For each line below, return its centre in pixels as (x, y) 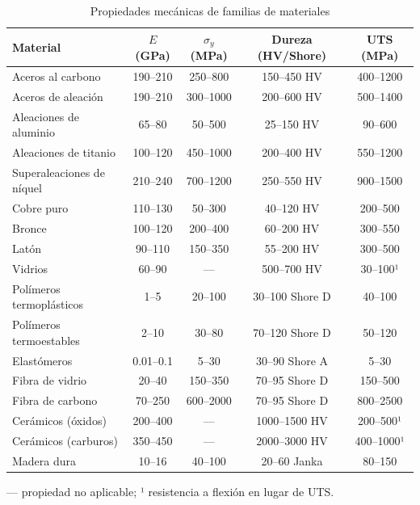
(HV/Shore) (292, 55)
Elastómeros (42, 360)
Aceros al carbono (57, 76)
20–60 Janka (292, 460)
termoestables (46, 340)
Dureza (292, 39)
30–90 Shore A (292, 360)
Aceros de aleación (58, 96)
